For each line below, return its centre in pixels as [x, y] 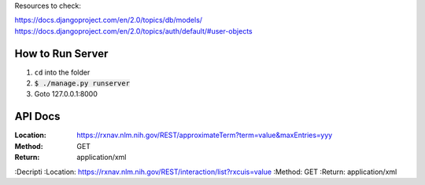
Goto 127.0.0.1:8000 [66, 94]
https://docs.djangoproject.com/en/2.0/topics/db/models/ [109, 20]
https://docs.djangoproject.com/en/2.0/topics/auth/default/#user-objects [133, 31]
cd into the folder [62, 72]
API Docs [37, 116]
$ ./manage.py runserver [82, 83]
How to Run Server [61, 54]
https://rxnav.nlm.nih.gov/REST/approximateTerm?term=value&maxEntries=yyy [205, 135]
